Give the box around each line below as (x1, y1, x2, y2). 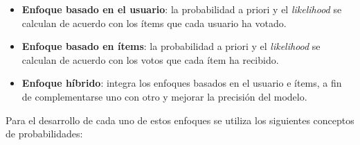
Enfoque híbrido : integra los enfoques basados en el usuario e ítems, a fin (21, 76, 342, 90)
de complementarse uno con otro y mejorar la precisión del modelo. (21, 89, 307, 103)
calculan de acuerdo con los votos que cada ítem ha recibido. (21, 52, 279, 67)
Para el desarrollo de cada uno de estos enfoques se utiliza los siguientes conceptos (6, 112, 354, 127)
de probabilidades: (6, 126, 83, 141)
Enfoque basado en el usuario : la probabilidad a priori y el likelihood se (21, 2, 342, 16)
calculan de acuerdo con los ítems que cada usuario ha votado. (21, 15, 287, 30)
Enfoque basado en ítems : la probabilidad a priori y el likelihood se (21, 39, 321, 53)
